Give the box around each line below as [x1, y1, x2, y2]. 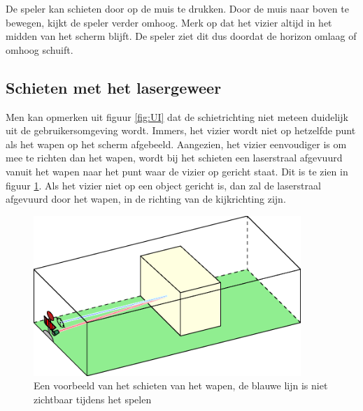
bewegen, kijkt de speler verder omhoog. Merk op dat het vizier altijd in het [6, 15, 332, 29]
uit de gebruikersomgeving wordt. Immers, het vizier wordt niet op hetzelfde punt [6, 123, 356, 138]
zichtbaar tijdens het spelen [34, 391, 152, 406]
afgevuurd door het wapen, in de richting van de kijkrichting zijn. [6, 192, 286, 206]
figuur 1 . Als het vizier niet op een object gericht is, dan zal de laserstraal [6, 178, 321, 192]
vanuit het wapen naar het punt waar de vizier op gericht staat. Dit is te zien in [6, 164, 348, 178]
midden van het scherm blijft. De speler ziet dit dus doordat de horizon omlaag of [6, 29, 357, 43]
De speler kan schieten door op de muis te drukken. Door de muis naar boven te [6, 1, 349, 15]
